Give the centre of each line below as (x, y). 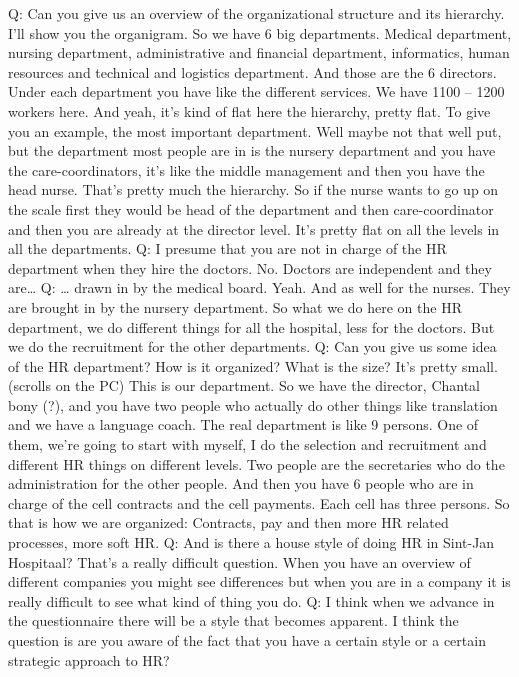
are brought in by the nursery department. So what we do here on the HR (235, 306)
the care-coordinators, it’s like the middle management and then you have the (246, 169)
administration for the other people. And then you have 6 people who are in (241, 483)
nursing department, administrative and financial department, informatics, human (259, 52)
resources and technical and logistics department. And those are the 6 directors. (252, 71)
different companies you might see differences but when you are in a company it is (259, 581)
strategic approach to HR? (89, 659)
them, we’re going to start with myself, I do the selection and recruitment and (247, 444)
